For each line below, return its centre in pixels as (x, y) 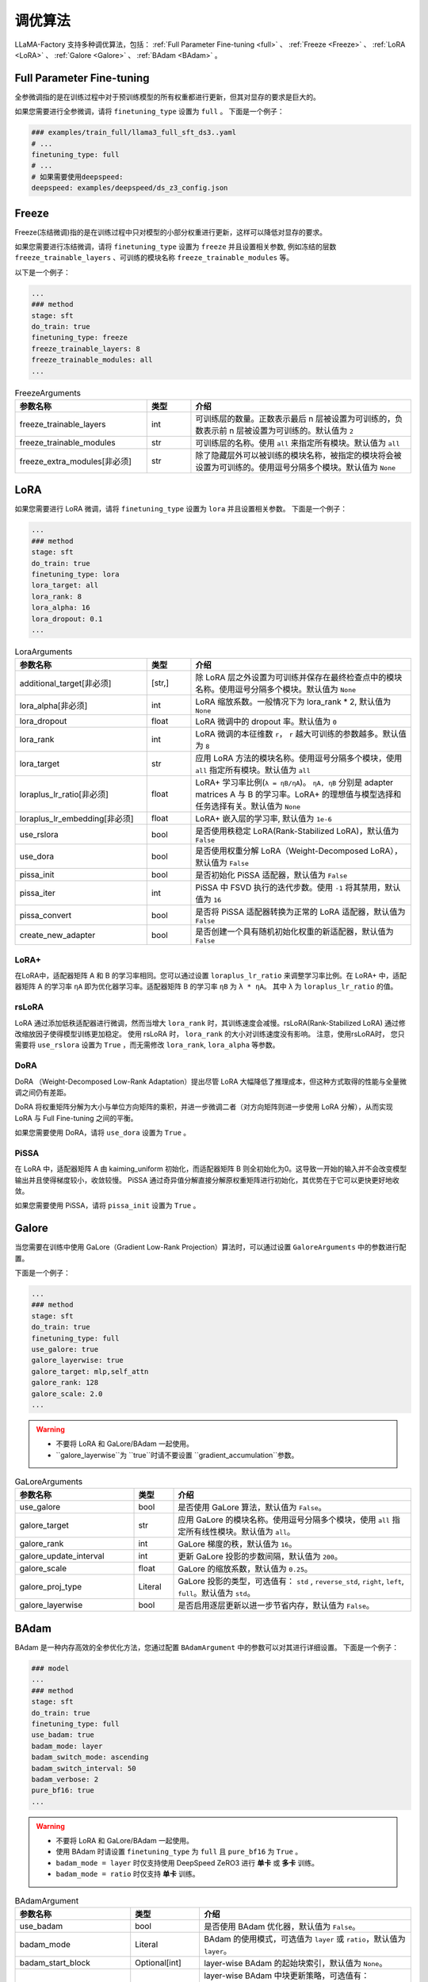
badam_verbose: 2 (65, 1779)
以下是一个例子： (42, 272)
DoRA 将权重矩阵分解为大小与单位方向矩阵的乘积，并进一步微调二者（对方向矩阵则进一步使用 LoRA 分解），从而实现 (204, 1107)
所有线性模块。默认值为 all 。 (241, 1532)
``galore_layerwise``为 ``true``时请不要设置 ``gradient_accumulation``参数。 (177, 1455)
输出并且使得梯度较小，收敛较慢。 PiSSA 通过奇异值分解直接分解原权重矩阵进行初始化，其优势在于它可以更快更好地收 (207, 1180)
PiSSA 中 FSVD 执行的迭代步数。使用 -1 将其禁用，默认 (298, 888)
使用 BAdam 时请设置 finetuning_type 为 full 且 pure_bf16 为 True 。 (179, 1852)
